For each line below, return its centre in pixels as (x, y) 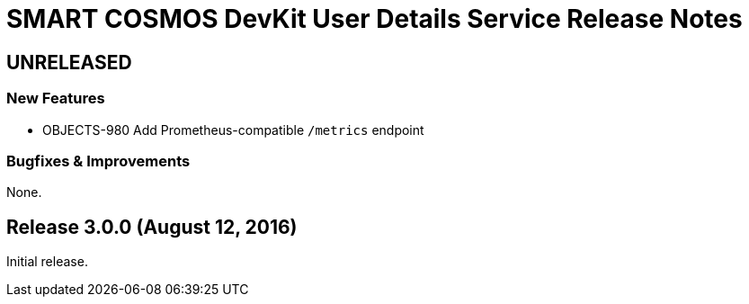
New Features (56, 98)
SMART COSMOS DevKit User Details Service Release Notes (374, 19)
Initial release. (47, 262)
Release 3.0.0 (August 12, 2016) (152, 227)
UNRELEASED (69, 62)
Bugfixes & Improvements (98, 161)
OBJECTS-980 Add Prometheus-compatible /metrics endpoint (233, 130)
